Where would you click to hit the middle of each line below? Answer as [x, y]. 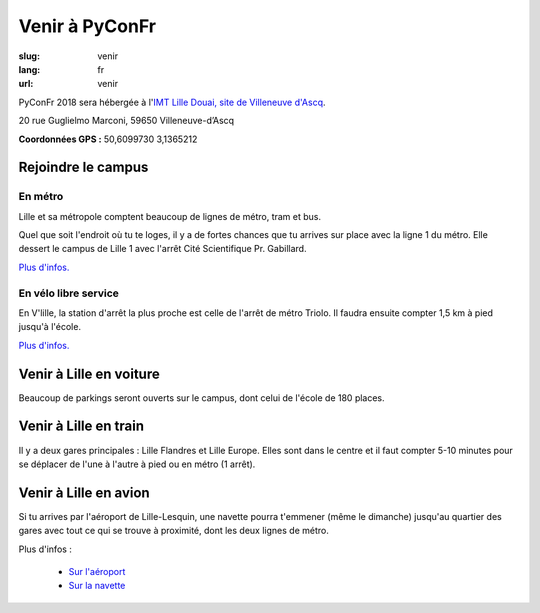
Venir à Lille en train [81, 426]
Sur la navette [97, 586]
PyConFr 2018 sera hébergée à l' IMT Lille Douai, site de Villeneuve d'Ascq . [172, 102]
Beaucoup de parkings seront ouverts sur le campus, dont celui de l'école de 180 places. [201, 397]
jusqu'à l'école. [50, 327]
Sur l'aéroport [97, 572]
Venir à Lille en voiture [89, 373]
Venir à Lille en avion [84, 492]
